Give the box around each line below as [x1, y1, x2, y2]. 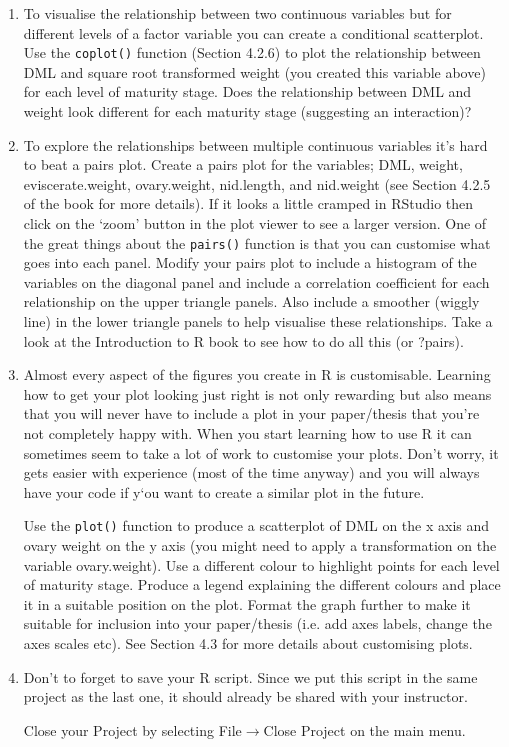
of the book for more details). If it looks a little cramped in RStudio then [23, 193, 474, 214]
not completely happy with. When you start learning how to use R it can [23, 423, 472, 443]
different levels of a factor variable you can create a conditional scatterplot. [23, 22, 484, 43]
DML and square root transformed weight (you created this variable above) [23, 61, 486, 82]
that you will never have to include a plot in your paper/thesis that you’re [23, 403, 480, 424]
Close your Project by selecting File [23, 719, 242, 740]
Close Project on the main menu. [263, 719, 466, 740]
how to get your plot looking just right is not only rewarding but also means [23, 383, 492, 404]
